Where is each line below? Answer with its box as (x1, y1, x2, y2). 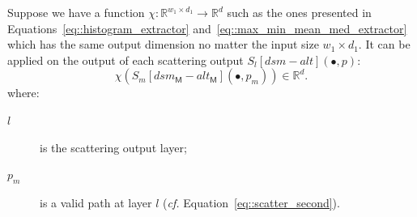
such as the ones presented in (227, 4, 372, 20)
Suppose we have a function (7, 4, 145, 20)
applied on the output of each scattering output (7, 51, 244, 68)
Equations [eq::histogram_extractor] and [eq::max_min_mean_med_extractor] (7, 19, 407, 36)
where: (7, 84, 40, 101)
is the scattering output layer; (40, 138, 187, 155)
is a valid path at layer (40, 194, 152, 211)
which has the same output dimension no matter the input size (7, 36, 319, 53)
